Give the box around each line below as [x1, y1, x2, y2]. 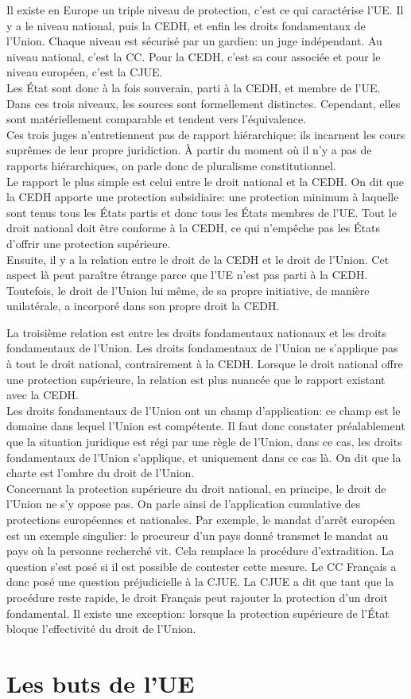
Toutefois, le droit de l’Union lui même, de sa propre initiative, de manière [6, 282, 370, 298]
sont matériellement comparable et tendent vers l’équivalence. [6, 111, 307, 127]
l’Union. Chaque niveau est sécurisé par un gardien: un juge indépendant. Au [6, 33, 382, 49]
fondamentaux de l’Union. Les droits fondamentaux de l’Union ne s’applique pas [6, 340, 398, 356]
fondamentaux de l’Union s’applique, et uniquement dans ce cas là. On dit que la [6, 449, 401, 465]
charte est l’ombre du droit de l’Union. [6, 464, 195, 481]
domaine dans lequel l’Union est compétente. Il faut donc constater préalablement [6, 417, 405, 434]
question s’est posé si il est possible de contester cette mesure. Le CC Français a [6, 557, 397, 574]
